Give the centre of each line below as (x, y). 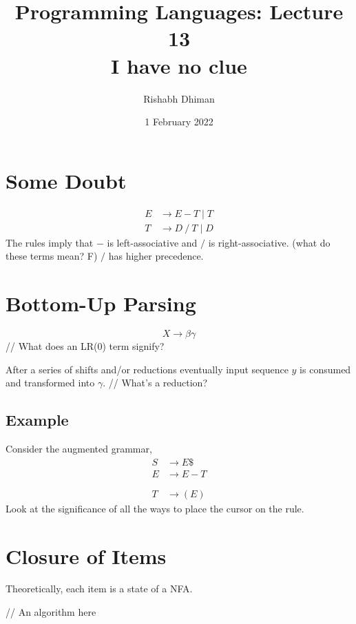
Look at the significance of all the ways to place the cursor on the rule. (155, 508)
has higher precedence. (156, 256)
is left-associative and (152, 242)
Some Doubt (66, 180)
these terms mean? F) (52, 256)
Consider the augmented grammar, (79, 448)
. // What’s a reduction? (155, 383)
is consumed (325, 369)
